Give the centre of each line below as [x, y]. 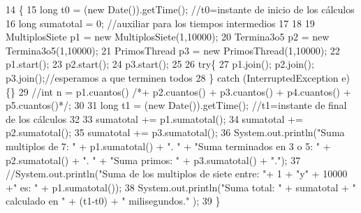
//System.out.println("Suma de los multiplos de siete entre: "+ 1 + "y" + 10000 [177, 174]
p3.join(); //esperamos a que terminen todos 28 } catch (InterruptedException [172, 77]
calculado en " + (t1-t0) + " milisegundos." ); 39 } [113, 201]
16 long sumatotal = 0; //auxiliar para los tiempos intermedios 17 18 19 [160, 23]
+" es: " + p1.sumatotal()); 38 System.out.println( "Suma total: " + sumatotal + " [181, 187]
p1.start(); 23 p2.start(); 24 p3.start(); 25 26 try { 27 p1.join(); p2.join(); [160, 64]
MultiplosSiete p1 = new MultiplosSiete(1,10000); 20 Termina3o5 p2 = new [168, 37]
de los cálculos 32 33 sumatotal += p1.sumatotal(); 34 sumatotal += [154, 118]
